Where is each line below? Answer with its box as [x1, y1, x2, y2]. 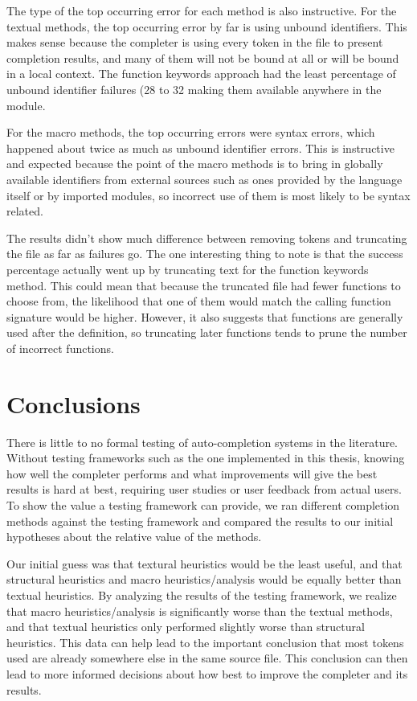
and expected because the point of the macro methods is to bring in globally [6, 155, 383, 172]
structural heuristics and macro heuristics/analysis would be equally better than [6, 571, 402, 588]
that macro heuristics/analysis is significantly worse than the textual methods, [6, 602, 393, 619]
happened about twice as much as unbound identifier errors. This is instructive [6, 139, 395, 156]
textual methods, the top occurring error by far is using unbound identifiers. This [6, 18, 407, 35]
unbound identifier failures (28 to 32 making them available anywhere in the [6, 80, 382, 97]
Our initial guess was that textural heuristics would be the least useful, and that [6, 555, 403, 572]
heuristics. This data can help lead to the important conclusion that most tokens [6, 633, 404, 650]
